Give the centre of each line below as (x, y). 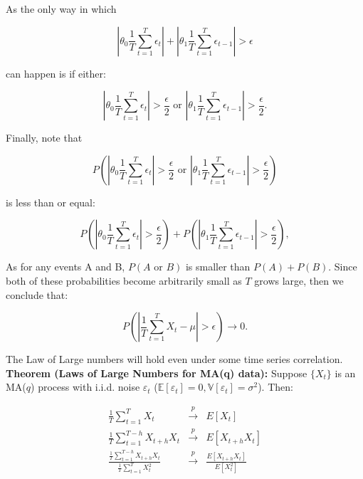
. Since (343, 267)
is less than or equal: (51, 202)
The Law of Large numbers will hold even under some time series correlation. (174, 359)
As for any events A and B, (65, 267)
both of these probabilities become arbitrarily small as (124, 280)
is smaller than (218, 267)
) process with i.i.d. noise (85, 387)
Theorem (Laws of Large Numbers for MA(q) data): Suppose (157, 373)
